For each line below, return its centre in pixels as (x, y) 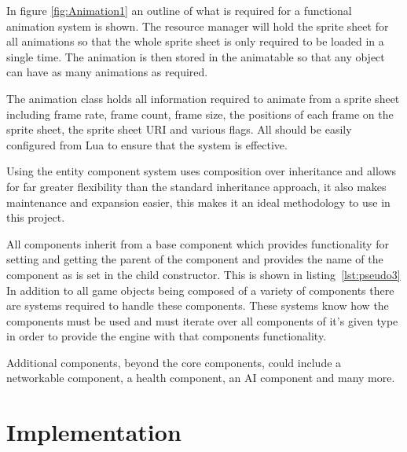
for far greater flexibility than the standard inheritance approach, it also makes (196, 186)
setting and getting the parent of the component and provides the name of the (195, 259)
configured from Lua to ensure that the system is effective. (147, 144)
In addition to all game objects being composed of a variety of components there (200, 290)
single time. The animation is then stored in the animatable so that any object (196, 56)
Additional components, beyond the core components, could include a (174, 362)
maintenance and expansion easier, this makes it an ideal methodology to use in (198, 202)
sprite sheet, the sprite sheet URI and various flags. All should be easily (179, 129)
